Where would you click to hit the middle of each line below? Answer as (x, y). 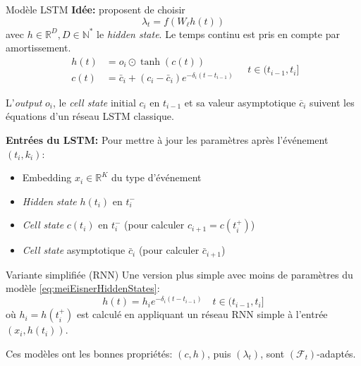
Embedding (47, 177)
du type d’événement (156, 177)
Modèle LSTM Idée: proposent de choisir (96, 9)
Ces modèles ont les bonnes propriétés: (89, 353)
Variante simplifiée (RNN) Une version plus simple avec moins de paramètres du (179, 274)
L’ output (24, 102)
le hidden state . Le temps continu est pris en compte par (218, 33)
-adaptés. (336, 353)
